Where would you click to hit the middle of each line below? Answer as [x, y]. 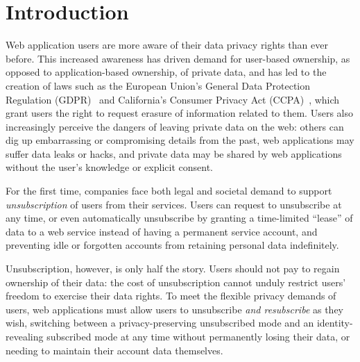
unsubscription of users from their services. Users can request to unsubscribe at [174, 204]
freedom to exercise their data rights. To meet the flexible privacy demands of [171, 296]
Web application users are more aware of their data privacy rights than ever [167, 45]
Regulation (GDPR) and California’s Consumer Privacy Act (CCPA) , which [173, 99]
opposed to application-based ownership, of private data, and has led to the [166, 72]
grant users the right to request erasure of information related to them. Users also [179, 113]
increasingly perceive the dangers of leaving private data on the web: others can [175, 126]
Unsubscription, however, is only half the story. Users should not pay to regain [173, 269]
